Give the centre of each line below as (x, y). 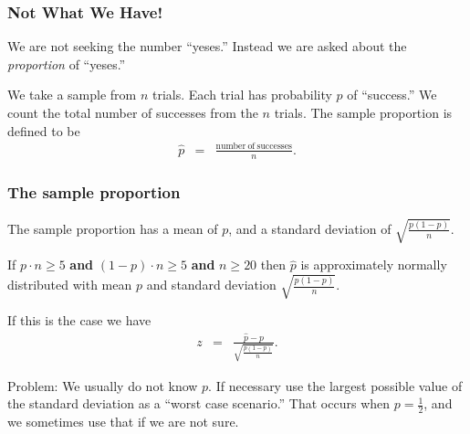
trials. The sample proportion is (363, 112)
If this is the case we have (79, 320)
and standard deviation (211, 285)
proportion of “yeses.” (67, 64)
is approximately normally (374, 265)
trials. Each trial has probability (242, 95)
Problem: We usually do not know (103, 385)
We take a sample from (72, 95)
